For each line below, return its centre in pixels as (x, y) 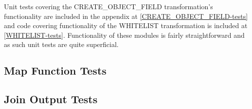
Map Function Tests (55, 70)
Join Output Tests (51, 99)
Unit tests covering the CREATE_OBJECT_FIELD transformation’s (108, 6)
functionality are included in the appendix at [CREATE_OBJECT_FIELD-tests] (126, 16)
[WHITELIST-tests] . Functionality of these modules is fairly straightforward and (124, 35)
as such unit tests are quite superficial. (61, 44)
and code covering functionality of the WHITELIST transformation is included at (126, 25)
